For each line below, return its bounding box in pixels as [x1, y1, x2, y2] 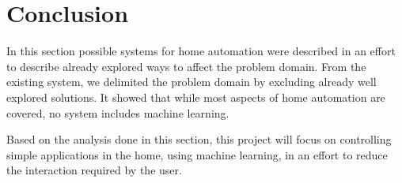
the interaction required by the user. [6, 162, 182, 178]
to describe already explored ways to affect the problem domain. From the [6, 58, 366, 74]
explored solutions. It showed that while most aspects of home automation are [6, 88, 385, 105]
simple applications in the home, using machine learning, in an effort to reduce [6, 146, 388, 162]
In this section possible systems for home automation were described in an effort [6, 43, 396, 59]
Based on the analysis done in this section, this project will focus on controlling [6, 131, 392, 148]
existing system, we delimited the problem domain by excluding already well [6, 73, 377, 90]
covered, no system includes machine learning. [6, 104, 229, 121]
